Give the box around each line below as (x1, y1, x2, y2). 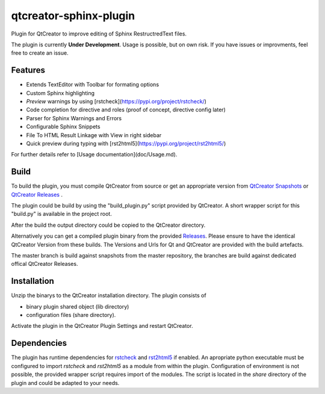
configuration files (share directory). (26, 312, 116, 319)
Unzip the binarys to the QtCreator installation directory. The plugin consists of (11, 292, 207, 299)
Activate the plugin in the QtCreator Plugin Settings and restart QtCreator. (11, 322, 193, 330)
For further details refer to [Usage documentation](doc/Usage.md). (11, 151, 178, 158)
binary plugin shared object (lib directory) (26, 303, 129, 310)
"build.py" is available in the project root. (11, 211, 113, 218)
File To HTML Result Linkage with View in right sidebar (26, 131, 162, 138)
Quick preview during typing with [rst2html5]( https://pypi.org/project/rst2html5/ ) (26, 140, 226, 147)
